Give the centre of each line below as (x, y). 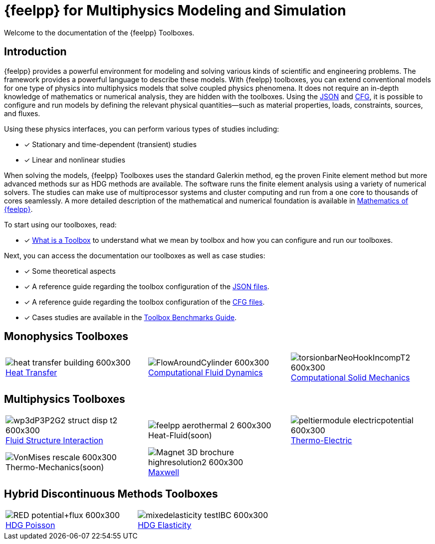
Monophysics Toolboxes (66, 337)
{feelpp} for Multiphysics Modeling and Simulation (175, 10)
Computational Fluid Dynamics (205, 373)
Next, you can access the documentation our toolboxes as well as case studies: (135, 255)
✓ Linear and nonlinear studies (75, 160)
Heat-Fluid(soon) (180, 436)
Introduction (35, 52)
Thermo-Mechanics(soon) (55, 467)
